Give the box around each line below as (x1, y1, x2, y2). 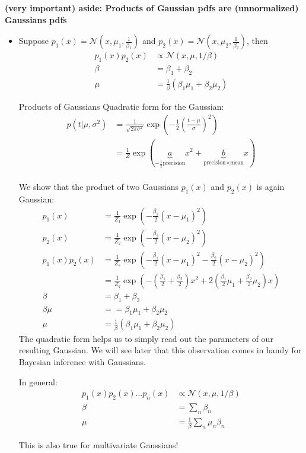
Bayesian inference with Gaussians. (18, 355, 146, 368)
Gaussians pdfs (5, 13, 67, 26)
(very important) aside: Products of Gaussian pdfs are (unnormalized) (5, 2, 299, 14)
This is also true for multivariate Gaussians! (18, 438, 179, 451)
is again (256, 180, 285, 193)
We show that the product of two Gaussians (18, 180, 179, 193)
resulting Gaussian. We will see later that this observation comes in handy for (18, 344, 302, 356)
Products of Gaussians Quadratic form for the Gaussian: (18, 100, 224, 113)
